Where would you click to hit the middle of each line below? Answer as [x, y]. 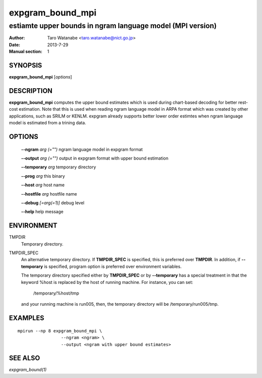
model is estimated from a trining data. [48, 123]
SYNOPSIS [25, 65]
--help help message [42, 212]
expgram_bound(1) [28, 370]
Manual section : [26, 51]
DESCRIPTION [31, 90]
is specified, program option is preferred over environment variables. [113, 266]
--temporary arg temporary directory [59, 167]
